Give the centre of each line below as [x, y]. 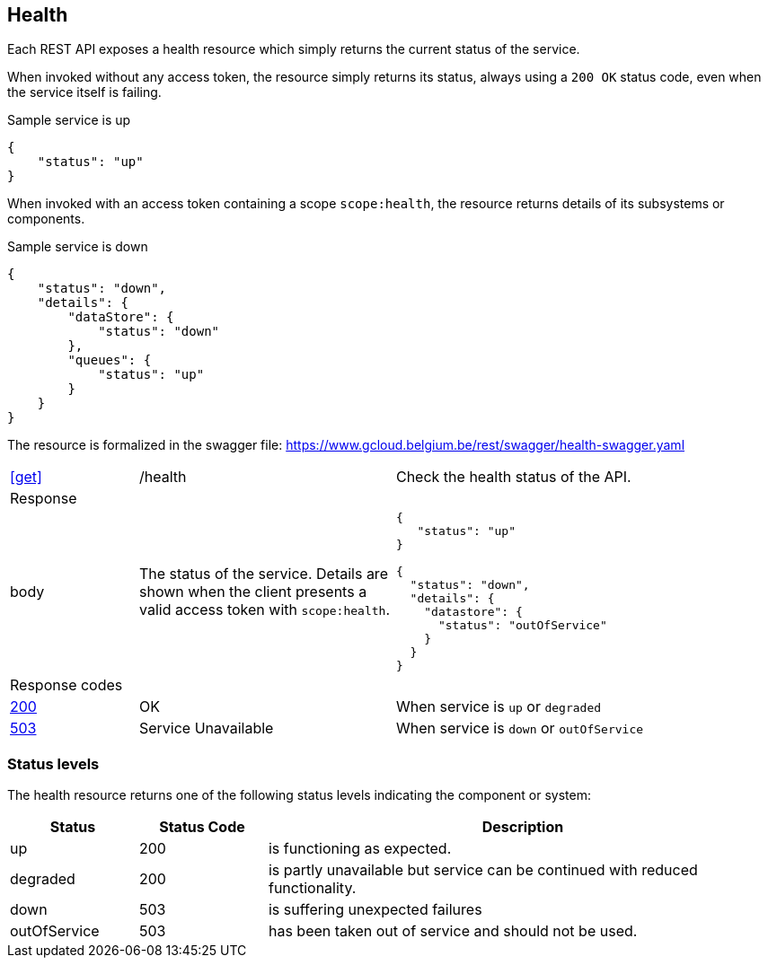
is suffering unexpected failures [375, 910]
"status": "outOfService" [522, 626]
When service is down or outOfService [520, 728]
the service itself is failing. [84, 92]
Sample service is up [69, 120]
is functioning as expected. [360, 849]
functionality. [312, 888]
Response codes [66, 685]
